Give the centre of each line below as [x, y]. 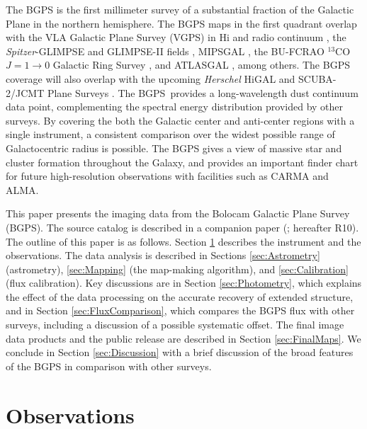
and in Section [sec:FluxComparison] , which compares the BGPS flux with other [180, 310]
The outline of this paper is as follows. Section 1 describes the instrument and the [183, 241]
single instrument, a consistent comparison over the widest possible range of [170, 134]
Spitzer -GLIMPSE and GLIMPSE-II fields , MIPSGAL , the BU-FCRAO [165, 51]
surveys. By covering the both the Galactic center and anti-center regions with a [180, 120]
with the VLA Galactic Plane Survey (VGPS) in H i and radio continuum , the [176, 37]
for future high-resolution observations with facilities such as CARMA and [167, 176]
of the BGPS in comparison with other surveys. [109, 366]
